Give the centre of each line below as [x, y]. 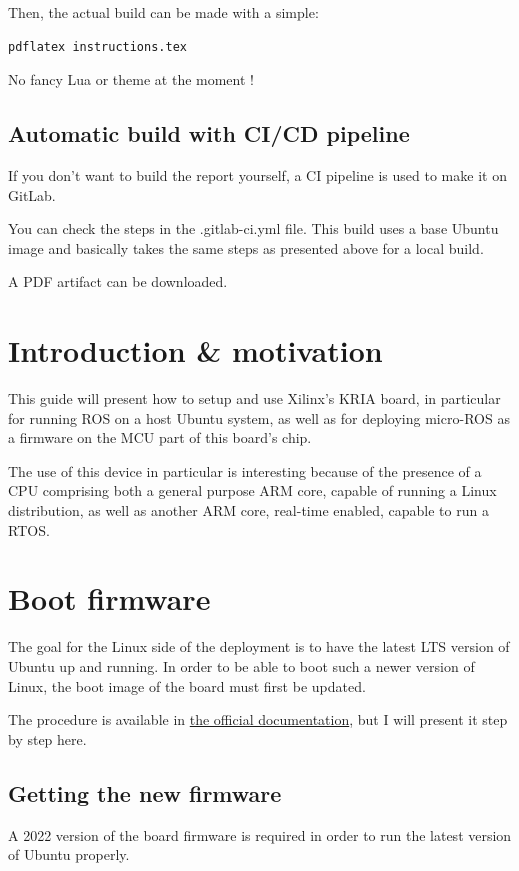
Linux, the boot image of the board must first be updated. [187, 685]
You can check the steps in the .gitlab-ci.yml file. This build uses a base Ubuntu [253, 228]
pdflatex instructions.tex [97, 46]
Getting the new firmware [145, 792]
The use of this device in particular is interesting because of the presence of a [245, 470]
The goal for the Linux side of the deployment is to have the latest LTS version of [259, 646]
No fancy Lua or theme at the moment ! [131, 79]
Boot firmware [109, 598]
